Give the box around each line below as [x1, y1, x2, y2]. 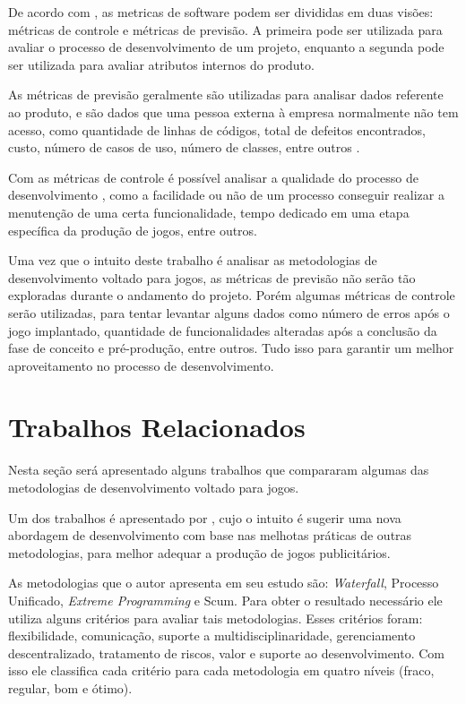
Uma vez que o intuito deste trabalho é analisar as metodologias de [8, 251, 377, 270]
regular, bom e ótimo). [8, 678, 133, 697]
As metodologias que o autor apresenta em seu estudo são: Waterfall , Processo [8, 573, 439, 592]
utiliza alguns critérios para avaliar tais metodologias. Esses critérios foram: [8, 608, 423, 627]
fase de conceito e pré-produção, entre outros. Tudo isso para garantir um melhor [8, 339, 454, 357]
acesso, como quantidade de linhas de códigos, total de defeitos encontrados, [8, 120, 426, 139]
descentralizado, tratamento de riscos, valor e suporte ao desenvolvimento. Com [8, 643, 445, 662]
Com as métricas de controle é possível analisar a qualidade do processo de [8, 167, 419, 186]
